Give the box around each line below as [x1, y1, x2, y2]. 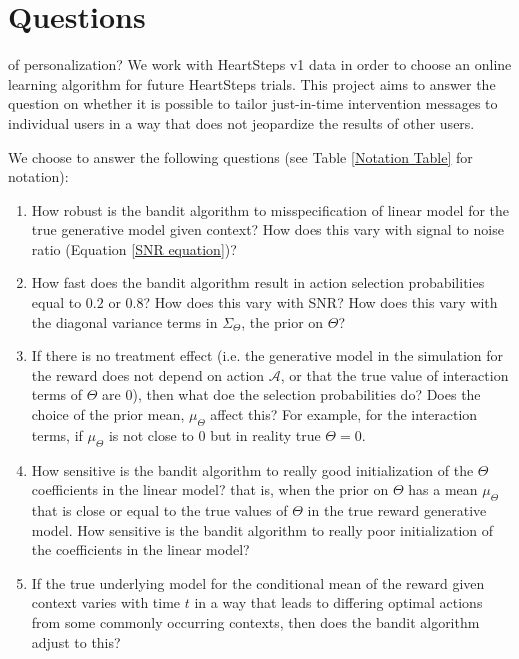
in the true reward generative [307, 500, 487, 521]
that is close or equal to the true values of [31, 500, 288, 521]
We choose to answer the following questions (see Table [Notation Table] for [8, 146, 473, 167]
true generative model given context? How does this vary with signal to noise [31, 219, 504, 240]
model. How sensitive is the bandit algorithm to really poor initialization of [31, 519, 494, 540]
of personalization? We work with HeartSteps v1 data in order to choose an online [8, 54, 512, 75]
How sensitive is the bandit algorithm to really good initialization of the [31, 459, 474, 480]
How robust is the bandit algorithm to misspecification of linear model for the [31, 199, 510, 220]
